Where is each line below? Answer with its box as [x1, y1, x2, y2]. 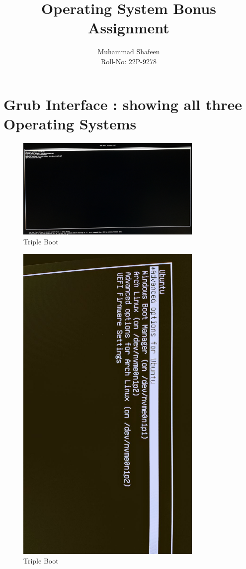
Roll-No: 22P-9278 [101, 56, 157, 66]
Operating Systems [3, 113, 137, 133]
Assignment [88, 17, 169, 38]
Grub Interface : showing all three [3, 94, 242, 114]
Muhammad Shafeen [97, 46, 160, 57]
